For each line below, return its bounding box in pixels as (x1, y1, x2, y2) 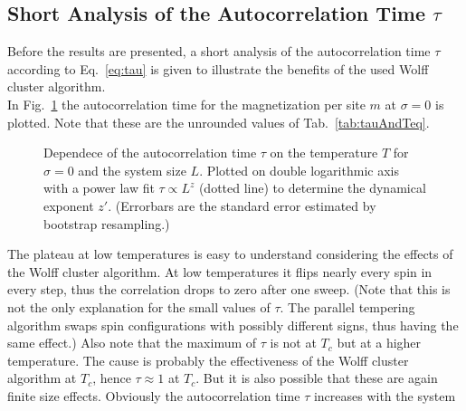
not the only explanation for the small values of (7, 297, 271, 316)
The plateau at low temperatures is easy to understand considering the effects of (7, 244, 453, 263)
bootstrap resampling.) (43, 214, 170, 233)
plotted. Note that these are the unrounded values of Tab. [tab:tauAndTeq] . (7, 112, 430, 131)
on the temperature (270, 143, 378, 162)
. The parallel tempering (280, 297, 415, 316)
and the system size (78, 160, 186, 179)
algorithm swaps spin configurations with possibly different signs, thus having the (7, 315, 459, 334)
